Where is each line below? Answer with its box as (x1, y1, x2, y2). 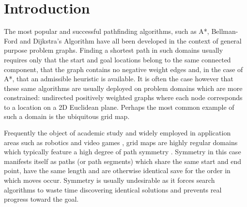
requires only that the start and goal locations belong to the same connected (4, 54, 231, 64)
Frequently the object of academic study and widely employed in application (4, 128, 231, 138)
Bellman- (211, 26, 238, 36)
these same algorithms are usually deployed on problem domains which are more (4, 83, 243, 93)
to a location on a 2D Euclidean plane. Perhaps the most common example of (4, 102, 234, 112)
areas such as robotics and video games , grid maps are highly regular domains (4, 137, 238, 147)
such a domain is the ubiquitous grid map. (4, 111, 130, 121)
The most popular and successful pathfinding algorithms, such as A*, (4, 26, 209, 36)
